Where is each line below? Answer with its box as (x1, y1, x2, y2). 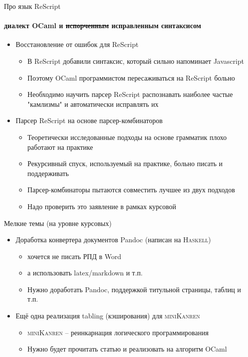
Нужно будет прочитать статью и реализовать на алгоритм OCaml (27, 344, 227, 354)
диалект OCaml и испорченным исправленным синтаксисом (4, 20, 202, 31)
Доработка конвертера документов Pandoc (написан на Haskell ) (15, 234, 211, 245)
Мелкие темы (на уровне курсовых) (4, 218, 112, 228)
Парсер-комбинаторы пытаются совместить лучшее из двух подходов (27, 184, 235, 195)
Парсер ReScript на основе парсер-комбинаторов (15, 115, 163, 126)
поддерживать (27, 168, 69, 178)
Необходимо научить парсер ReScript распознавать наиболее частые (27, 89, 233, 99)
